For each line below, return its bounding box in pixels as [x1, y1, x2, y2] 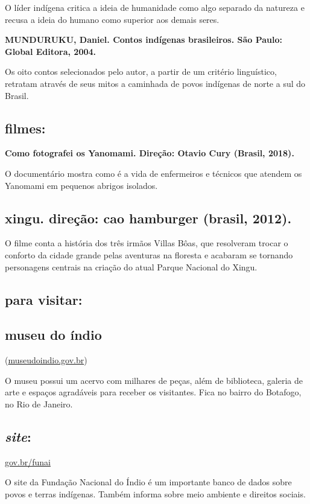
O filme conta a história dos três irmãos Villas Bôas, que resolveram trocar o [5, 237, 288, 249]
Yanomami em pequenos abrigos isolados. [5, 179, 158, 191]
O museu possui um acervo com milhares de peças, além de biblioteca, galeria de [5, 374, 303, 386]
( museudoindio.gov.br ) [5, 354, 87, 366]
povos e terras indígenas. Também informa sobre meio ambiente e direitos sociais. [5, 487, 306, 500]
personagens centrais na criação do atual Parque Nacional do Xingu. [5, 260, 258, 273]
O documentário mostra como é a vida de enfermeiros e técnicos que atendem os [5, 167, 302, 179]
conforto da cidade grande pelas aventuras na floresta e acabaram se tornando [5, 248, 293, 261]
